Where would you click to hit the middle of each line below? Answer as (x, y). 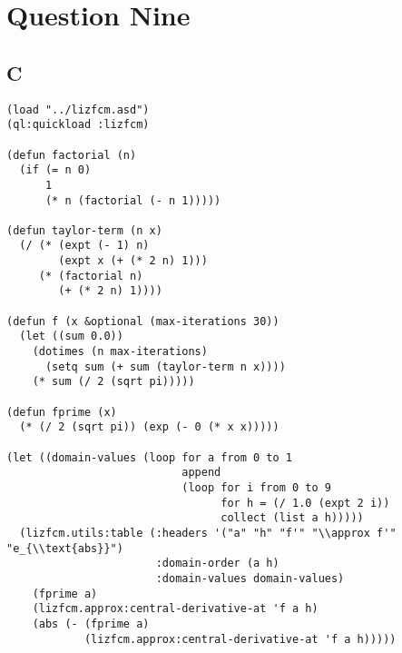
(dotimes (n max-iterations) (120, 352)
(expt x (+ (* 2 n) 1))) (133, 261)
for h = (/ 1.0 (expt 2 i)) (305, 503)
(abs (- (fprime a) (91, 623)
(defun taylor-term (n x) (84, 230)
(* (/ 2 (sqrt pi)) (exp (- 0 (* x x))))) (149, 427)
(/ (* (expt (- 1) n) (84, 246)
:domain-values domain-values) (250, 578)
